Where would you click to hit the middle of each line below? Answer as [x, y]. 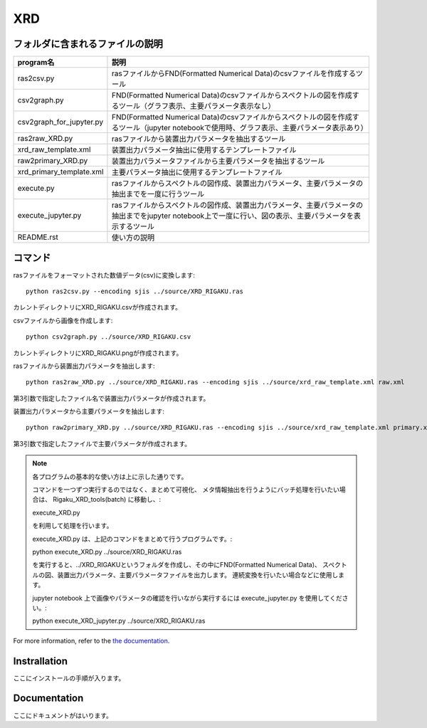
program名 [36, 63]
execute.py [36, 189]
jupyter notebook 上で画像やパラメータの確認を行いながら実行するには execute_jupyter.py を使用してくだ [187, 598]
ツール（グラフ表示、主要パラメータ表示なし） [197, 106]
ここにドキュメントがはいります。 [63, 715]
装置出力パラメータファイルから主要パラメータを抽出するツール [218, 162]
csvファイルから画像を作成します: [63, 320]
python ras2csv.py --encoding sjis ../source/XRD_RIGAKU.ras [135, 291]
